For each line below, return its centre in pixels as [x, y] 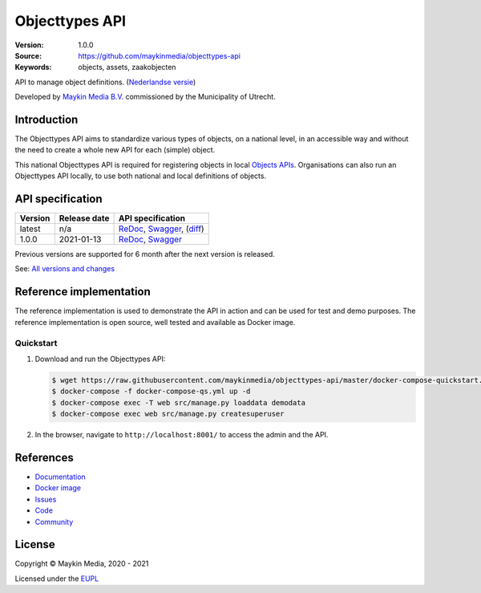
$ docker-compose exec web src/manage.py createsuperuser [168, 414]
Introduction [46, 119]
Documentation [60, 477]
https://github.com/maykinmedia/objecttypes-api [159, 55]
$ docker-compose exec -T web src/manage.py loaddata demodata [179, 402]
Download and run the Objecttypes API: [100, 359]
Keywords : [33, 67]
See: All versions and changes [65, 269]
